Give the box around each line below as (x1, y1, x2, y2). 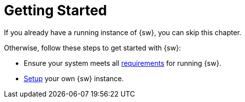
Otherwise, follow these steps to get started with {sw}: (4, 43, 181, 52)
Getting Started (4, 2, 107, 19)
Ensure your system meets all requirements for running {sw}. (24, 58, 221, 67)
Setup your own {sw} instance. (24, 74, 124, 83)
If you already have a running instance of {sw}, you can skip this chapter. (4, 28, 242, 37)
